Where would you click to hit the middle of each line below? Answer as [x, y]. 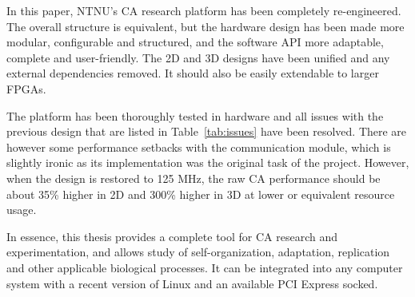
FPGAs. [26, 88]
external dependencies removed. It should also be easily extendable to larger [193, 73]
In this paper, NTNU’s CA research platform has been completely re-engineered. [204, 10]
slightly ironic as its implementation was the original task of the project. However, [208, 162]
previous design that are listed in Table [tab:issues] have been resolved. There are [207, 131]
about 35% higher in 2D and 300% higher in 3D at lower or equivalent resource [201, 194]
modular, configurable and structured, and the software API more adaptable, [195, 42]
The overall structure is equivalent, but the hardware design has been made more [206, 26]
